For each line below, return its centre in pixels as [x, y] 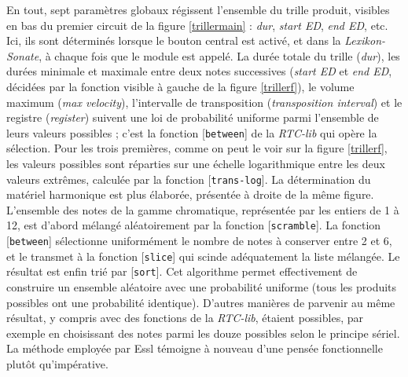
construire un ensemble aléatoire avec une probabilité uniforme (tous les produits [202, 287]
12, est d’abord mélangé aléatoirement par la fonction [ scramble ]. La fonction [194, 225]
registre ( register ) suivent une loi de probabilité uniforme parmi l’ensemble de [193, 117]
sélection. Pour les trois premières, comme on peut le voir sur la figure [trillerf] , [197, 148]
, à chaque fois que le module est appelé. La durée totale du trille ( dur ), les [219, 55]
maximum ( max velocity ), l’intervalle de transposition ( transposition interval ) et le [204, 102]
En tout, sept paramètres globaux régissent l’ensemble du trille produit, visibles [198, 9]
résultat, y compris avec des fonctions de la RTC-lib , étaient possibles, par [185, 318]
